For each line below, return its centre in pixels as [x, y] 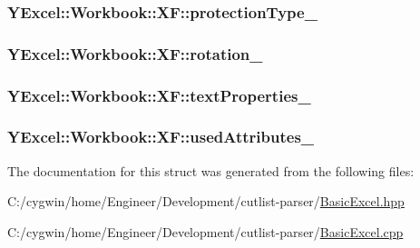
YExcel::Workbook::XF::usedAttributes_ [161, 137]
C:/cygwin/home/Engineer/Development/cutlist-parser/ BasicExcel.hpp [206, 201]
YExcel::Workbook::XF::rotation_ [135, 53]
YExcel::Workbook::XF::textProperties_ [159, 95]
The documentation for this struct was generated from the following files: [211, 170]
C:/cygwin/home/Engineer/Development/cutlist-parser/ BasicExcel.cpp [205, 231]
